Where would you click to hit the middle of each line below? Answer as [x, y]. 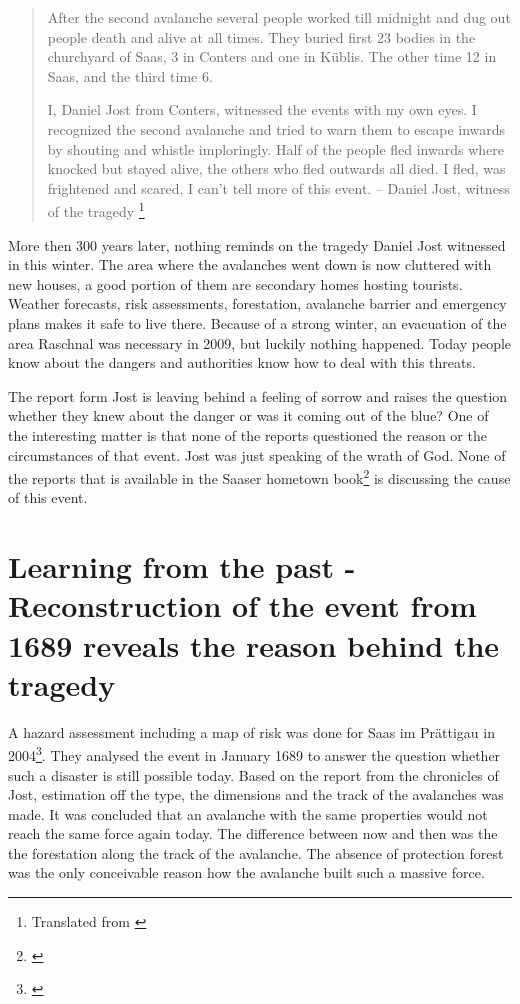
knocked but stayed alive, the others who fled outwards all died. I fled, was [276, 168]
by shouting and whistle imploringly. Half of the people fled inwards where [275, 148]
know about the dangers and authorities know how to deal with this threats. [242, 362]
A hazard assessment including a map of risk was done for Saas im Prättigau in [251, 731]
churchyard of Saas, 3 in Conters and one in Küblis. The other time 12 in [272, 56]
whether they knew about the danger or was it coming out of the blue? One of [248, 415]
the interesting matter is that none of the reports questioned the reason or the [247, 434]
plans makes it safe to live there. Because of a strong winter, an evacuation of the [257, 322]
